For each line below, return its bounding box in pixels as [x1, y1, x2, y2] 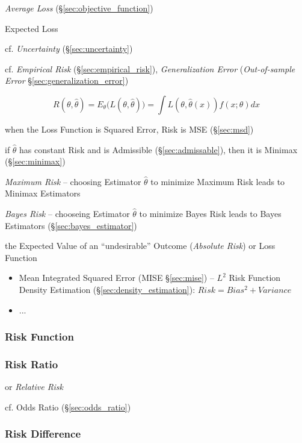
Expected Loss [5, 22, 58, 34]
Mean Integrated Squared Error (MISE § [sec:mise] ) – [19, 271, 214, 284]
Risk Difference [5, 426, 81, 441]
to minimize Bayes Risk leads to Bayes [139, 207, 282, 219]
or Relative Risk [5, 380, 63, 393]
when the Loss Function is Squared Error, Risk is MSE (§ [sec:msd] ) [5, 122, 254, 135]
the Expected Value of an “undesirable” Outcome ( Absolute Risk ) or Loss [5, 239, 276, 252]
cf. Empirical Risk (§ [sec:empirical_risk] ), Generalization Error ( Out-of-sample [5, 62, 295, 75]
